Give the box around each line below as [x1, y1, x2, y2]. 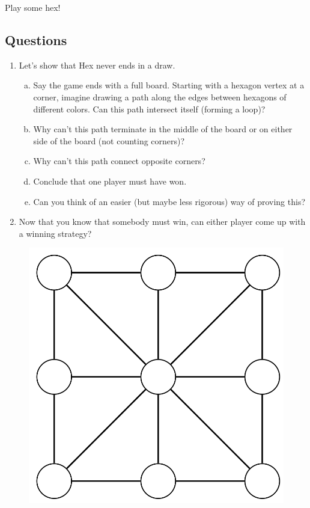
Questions [5, 30, 67, 49]
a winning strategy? [19, 227, 92, 239]
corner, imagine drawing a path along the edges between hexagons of [33, 90, 287, 103]
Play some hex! [5, 1, 61, 13]
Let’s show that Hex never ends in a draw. [19, 58, 175, 71]
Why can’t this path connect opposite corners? [33, 155, 205, 167]
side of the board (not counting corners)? [33, 134, 185, 147]
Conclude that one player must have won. [33, 174, 187, 187]
